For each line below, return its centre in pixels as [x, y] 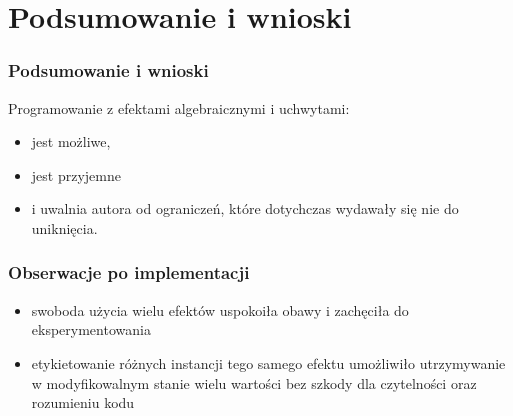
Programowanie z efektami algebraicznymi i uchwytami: [179, 107]
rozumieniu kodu [83, 402]
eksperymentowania [91, 329]
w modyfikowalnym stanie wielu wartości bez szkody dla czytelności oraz [254, 382]
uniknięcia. [64, 227]
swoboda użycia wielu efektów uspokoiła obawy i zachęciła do [220, 309]
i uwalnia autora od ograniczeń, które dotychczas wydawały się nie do [245, 208]
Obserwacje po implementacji [129, 272]
